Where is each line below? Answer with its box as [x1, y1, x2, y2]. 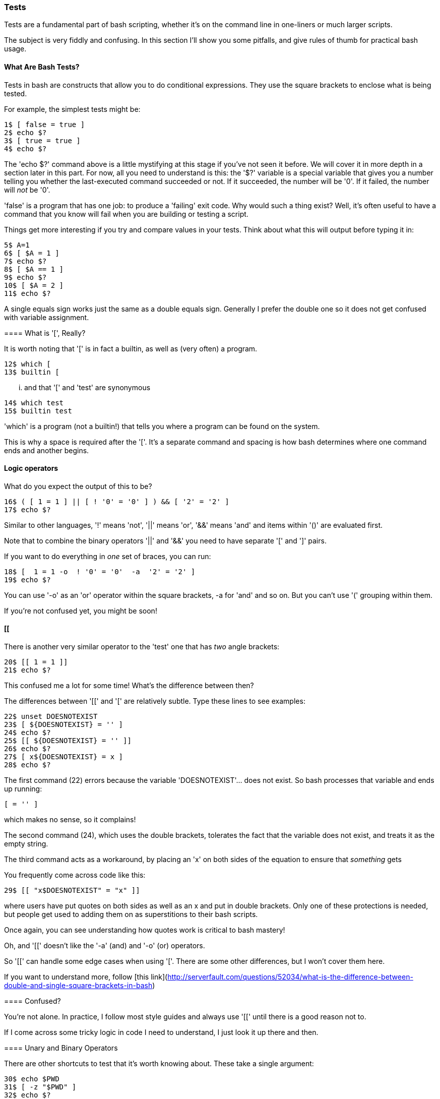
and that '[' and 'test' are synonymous [24, 383, 151, 392]
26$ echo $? [4, 745, 51, 753]
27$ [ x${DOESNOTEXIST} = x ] [4, 753, 123, 761]
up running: [4, 784, 42, 793]
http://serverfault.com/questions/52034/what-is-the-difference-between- [167, 972, 413, 982]
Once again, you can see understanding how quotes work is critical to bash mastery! [4, 926, 285, 935]
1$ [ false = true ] [4, 120, 85, 129]
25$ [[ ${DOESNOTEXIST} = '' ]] [4, 737, 132, 745]
